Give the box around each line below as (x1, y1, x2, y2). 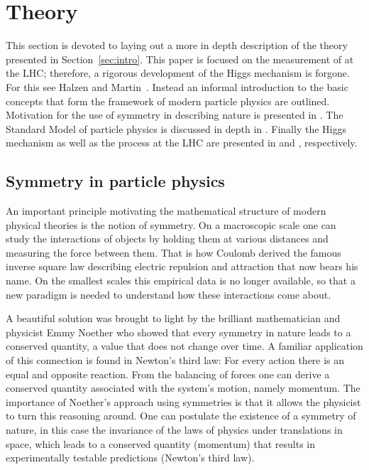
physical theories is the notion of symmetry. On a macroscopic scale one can (6, 217, 336, 232)
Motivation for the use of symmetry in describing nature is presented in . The (6, 107, 343, 122)
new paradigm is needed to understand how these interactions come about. (6, 287, 331, 301)
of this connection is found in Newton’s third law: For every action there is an (6, 353, 345, 368)
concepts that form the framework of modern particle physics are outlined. (6, 93, 330, 108)
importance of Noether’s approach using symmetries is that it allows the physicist (6, 394, 361, 409)
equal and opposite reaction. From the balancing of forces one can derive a (6, 366, 330, 381)
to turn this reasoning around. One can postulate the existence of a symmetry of (6, 408, 356, 423)
